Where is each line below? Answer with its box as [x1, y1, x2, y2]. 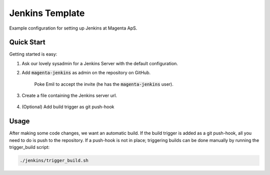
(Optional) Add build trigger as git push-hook [21, 104, 114, 110]
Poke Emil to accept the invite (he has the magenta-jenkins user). [34, 81, 173, 87]
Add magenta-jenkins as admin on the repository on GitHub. [21, 70, 151, 76]
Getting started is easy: [9, 51, 57, 57]
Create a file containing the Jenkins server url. [21, 93, 117, 99]
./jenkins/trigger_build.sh [19, 158, 88, 163]
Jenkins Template [9, 8, 85, 19]
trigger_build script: [9, 144, 50, 150]
